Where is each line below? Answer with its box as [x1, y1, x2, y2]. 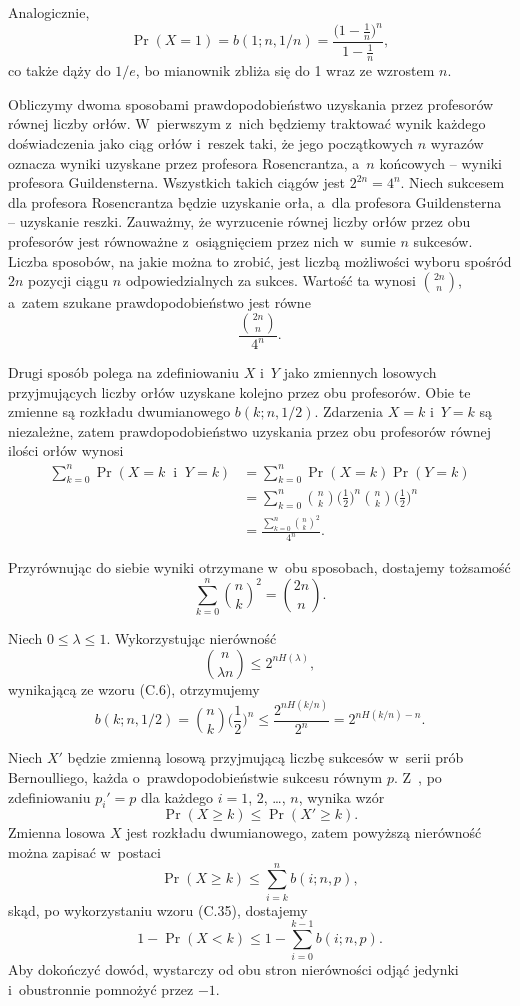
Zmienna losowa [8, 822, 106, 843]
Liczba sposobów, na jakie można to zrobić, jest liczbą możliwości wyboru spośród [8, 250, 512, 271]
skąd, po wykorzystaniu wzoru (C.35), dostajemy [8, 899, 308, 920]
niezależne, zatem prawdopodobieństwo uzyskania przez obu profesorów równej [8, 420, 492, 441]
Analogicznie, [8, 2, 90, 22]
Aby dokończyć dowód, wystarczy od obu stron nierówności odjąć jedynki [8, 959, 459, 980]
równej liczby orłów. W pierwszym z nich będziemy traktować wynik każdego [8, 113, 486, 134]
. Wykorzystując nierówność [106, 628, 277, 649]
